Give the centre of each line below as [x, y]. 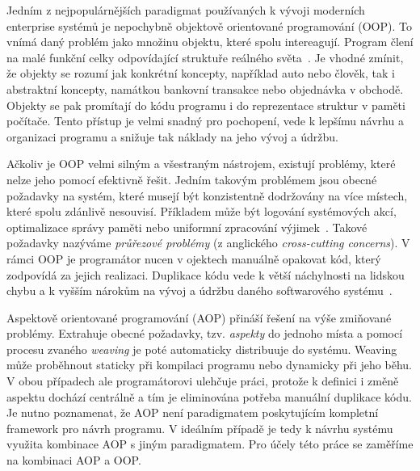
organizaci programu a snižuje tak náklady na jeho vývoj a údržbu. [172, 136]
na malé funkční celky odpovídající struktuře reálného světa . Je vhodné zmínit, [205, 57]
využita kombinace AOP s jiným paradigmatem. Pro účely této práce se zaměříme [210, 444]
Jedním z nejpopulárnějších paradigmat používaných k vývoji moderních [186, 10]
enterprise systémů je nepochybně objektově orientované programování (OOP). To [209, 25]
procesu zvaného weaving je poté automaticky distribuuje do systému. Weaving [202, 349]
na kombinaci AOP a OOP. [74, 460]
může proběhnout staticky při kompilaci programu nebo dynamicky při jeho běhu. [209, 365]
